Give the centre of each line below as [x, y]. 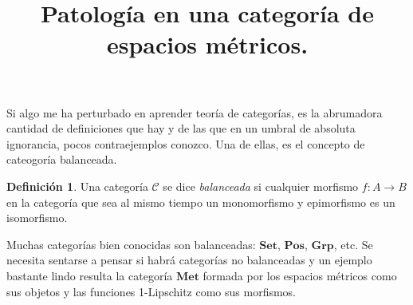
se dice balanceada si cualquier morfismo [261, 186]
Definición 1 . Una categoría [77, 186]
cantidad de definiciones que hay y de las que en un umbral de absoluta [181, 128]
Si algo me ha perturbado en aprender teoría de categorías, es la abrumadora [195, 112]
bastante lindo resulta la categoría [90, 275]
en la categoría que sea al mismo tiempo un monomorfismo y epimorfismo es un [201, 202]
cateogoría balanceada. [62, 159]
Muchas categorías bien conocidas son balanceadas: [131, 244]
